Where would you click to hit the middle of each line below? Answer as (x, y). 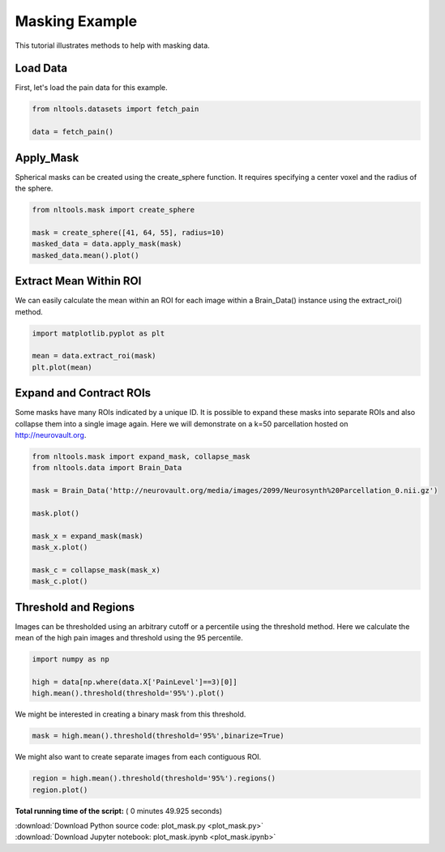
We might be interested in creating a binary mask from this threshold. (131, 714)
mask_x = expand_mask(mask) (88, 536)
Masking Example (76, 21)
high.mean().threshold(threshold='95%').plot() (128, 694)
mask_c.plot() (60, 581)
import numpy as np (71, 659)
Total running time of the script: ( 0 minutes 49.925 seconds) (119, 811)
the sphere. (34, 188)
